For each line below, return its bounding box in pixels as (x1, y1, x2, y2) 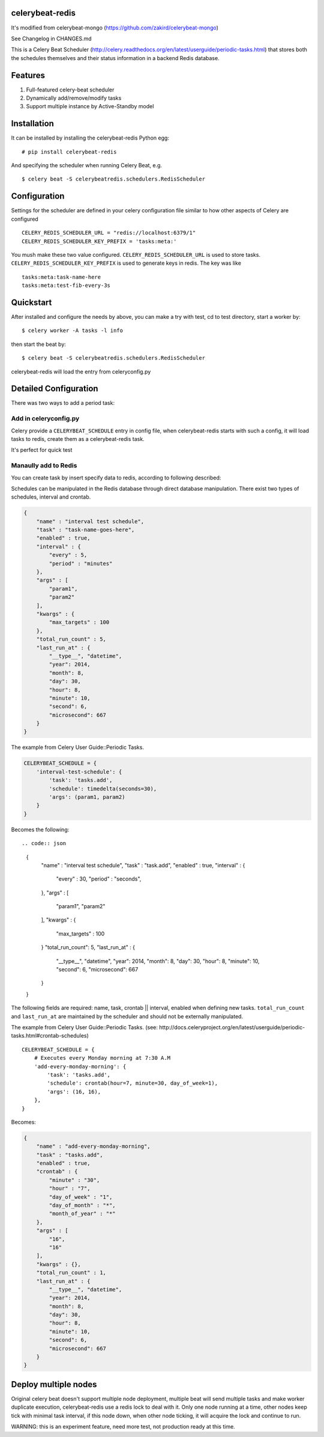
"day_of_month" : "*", (49, 1202, 116, 1209)
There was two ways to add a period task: (11, 399, 115, 407)
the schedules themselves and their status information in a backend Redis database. (11, 54, 220, 61)
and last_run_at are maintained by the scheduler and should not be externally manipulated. (11, 1012, 243, 1020)
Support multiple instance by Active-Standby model (26, 103, 154, 110)
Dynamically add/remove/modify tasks (26, 94, 122, 102)
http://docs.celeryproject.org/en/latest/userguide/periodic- (159, 1024, 305, 1031)
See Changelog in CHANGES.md (11, 35, 92, 42)
